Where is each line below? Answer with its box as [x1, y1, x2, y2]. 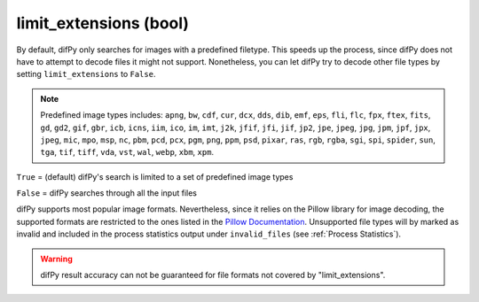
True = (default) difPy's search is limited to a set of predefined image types [16, 171, 294, 182]
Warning [40, 253, 73, 264]
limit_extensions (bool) [16, 13, 190, 33]
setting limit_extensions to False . [16, 69, 156, 80]
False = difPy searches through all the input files [16, 188, 197, 198]
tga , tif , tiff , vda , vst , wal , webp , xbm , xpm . [40, 147, 215, 158]
